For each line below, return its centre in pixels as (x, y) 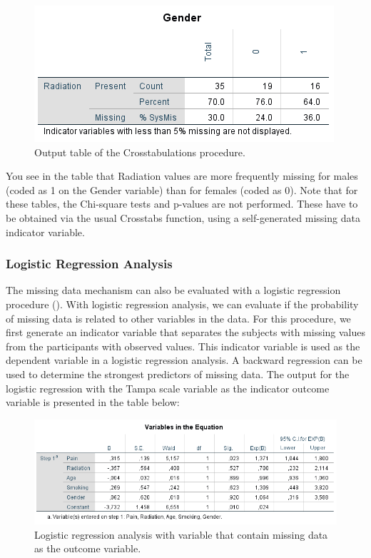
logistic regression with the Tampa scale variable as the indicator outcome (168, 388)
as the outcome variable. (88, 548)
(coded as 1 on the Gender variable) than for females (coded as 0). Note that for (182, 189)
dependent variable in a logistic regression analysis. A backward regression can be (184, 360)
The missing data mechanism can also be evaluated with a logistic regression (173, 290)
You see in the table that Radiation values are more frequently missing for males (182, 176)
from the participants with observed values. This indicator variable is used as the (183, 346)
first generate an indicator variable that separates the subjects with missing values (186, 332)
